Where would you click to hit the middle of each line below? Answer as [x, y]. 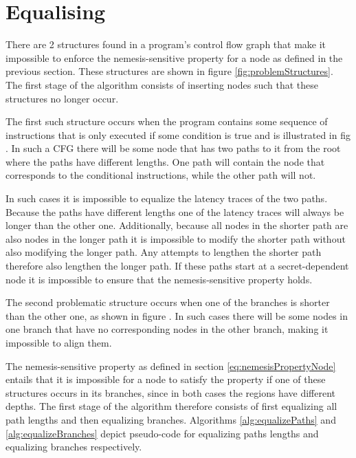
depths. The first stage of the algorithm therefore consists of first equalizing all [171, 406]
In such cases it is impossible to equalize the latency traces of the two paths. [167, 198]
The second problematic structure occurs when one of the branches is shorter [168, 302]
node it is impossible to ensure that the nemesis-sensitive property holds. [159, 279]
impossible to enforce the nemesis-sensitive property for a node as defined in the [174, 57]
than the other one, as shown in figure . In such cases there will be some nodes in [177, 315]
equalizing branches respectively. [74, 447]
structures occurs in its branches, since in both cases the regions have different [170, 392]
